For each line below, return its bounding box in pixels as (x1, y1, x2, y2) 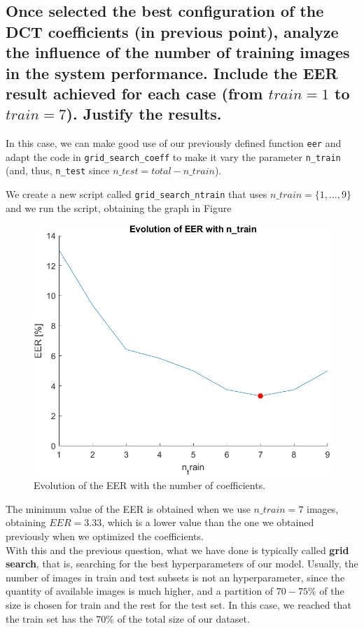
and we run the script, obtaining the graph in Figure (6, 200, 232, 215)
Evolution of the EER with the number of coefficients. (34, 478, 266, 493)
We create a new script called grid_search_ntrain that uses (6, 187, 267, 202)
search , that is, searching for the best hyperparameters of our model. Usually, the (6, 556, 358, 571)
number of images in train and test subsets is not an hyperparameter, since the (6, 570, 345, 584)
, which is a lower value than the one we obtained (101, 515, 314, 530)
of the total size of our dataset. (117, 611, 250, 626)
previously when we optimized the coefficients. (6, 529, 204, 544)
